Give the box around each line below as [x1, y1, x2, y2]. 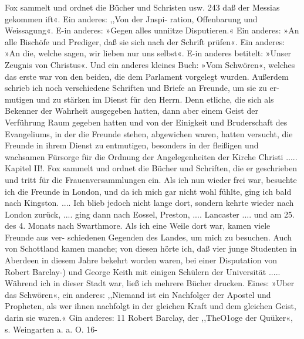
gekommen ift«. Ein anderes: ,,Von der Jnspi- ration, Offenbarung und [5, 12, 258, 25]
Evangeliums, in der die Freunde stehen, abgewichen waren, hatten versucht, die [5, 127, 293, 140]
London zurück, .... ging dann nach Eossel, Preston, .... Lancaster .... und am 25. [5, 208, 295, 220]
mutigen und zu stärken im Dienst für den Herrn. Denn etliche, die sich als [5, 93, 274, 105]
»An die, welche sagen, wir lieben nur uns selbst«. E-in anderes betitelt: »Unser [5, 47, 292, 59]
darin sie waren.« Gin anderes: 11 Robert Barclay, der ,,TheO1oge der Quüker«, [5, 311, 293, 324]
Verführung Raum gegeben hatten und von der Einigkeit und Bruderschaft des [5, 116, 288, 128]
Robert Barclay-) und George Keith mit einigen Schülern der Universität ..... [5, 265, 281, 277]
